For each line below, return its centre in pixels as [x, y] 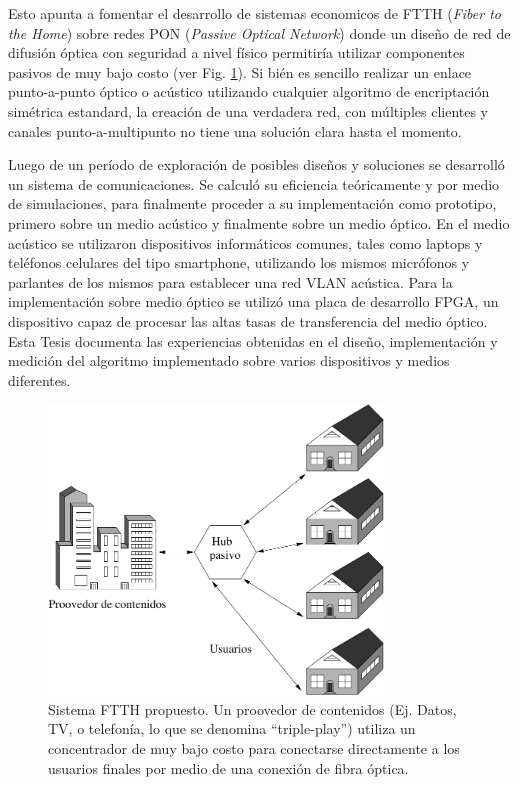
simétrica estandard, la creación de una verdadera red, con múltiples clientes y [248, 110]
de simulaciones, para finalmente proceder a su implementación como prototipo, [252, 203]
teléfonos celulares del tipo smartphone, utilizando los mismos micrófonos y [239, 262]
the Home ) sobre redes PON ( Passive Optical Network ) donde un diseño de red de [259, 32]
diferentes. [39, 379]
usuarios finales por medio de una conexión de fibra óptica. [228, 767]
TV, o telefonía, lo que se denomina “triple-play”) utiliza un [232, 728]
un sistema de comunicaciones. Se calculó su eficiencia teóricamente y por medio [254, 183]
